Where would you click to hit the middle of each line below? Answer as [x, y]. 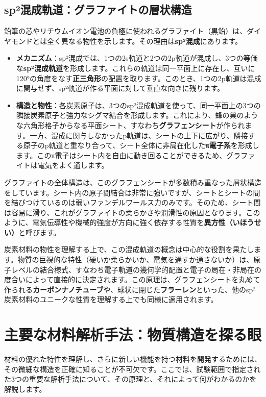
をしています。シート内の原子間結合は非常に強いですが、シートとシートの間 [132, 192]
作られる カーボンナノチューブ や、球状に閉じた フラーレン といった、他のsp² [130, 289]
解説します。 [25, 389]
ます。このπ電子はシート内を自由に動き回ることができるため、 [121, 155]
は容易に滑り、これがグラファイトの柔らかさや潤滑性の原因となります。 [125, 212]
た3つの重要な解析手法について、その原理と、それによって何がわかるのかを [130, 379]
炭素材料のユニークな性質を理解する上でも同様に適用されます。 [111, 299]
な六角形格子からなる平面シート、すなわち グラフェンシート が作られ [130, 125]
